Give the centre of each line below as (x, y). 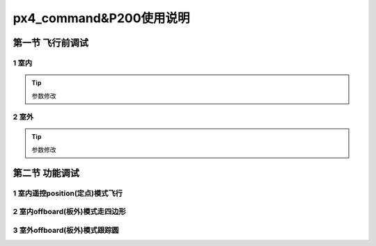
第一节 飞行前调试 (50, 43)
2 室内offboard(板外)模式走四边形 (70, 212)
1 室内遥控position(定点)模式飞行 (68, 193)
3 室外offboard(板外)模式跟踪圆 (66, 230)
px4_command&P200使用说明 (102, 18)
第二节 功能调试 (46, 173)
